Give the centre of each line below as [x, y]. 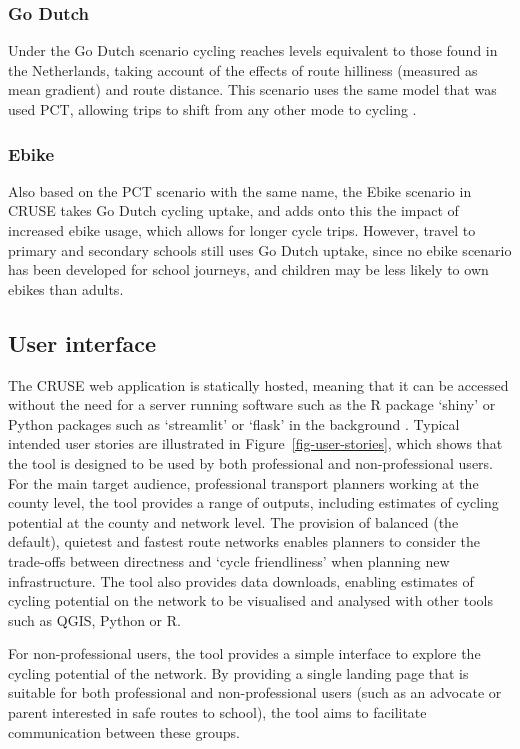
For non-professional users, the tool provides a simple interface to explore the [244, 653]
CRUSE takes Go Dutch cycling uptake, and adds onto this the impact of [233, 210]
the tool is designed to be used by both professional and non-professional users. [250, 462]
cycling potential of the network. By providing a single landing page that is [238, 672]
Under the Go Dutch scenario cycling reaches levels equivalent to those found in [253, 50]
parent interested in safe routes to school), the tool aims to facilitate [217, 712]
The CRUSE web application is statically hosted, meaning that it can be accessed [258, 384]
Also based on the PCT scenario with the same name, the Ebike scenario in [240, 190]
